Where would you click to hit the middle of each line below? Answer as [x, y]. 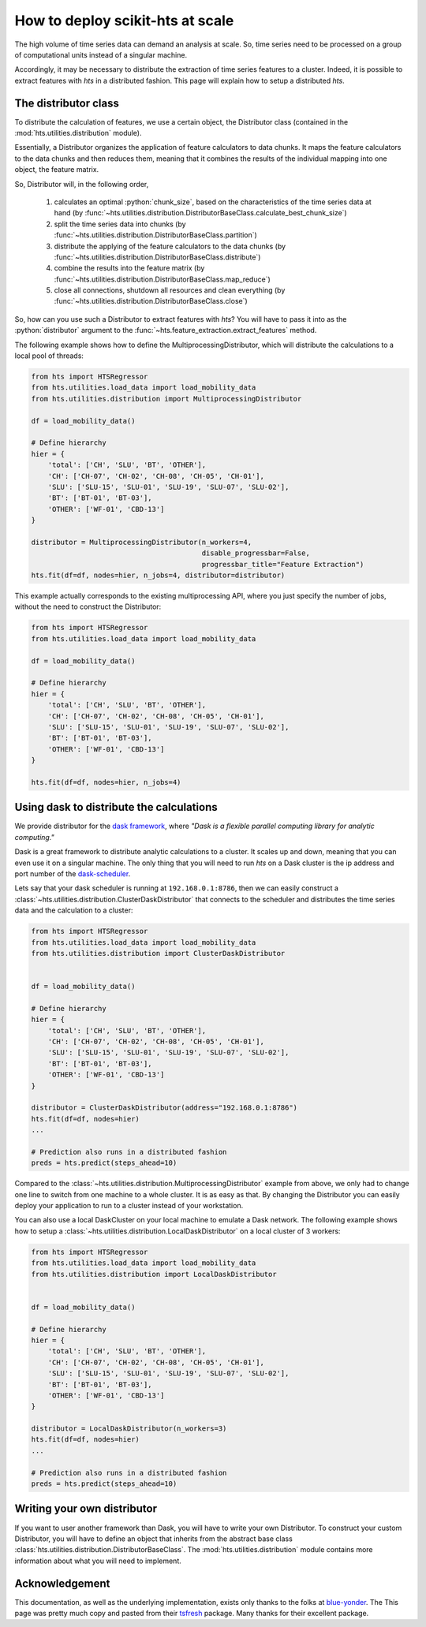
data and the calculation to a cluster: [74, 910]
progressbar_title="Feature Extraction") [283, 564]
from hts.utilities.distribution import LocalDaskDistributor [154, 1274]
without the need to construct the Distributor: [88, 606]
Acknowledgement [62, 1583]
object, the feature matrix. [57, 170]
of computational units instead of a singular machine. [101, 54]
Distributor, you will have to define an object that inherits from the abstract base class [154, 1539]
